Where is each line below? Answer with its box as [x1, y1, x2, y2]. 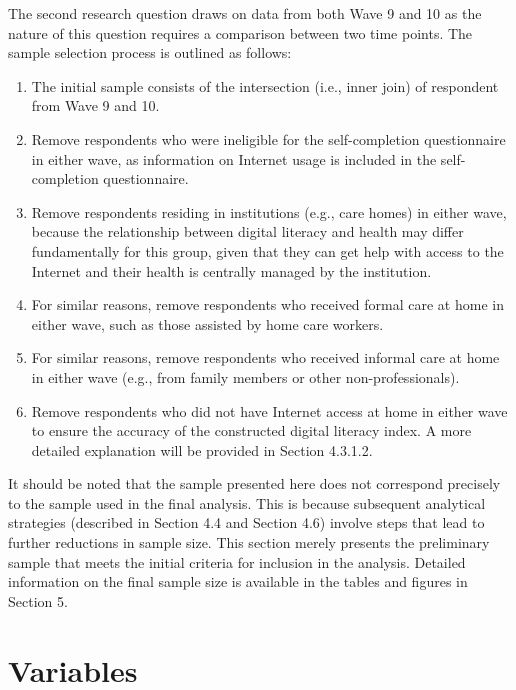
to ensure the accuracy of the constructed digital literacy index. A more [31, 420, 472, 441]
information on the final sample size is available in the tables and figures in [8, 571, 468, 592]
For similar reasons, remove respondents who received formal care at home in [31, 294, 504, 315]
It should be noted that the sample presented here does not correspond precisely [8, 473, 501, 494]
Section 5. [8, 590, 68, 611]
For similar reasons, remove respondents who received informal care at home [31, 347, 500, 368]
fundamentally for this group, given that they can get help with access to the [31, 240, 504, 261]
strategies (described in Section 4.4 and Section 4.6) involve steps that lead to [8, 512, 485, 533]
